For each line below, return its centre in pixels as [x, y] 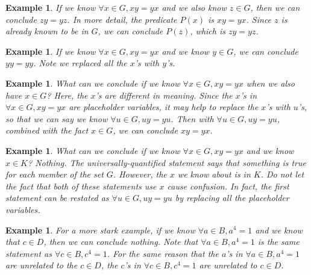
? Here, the [67, 95]
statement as [29, 253]
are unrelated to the [42, 265]
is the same [278, 242]
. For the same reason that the [163, 253]
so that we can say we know [57, 118]
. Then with [192, 118]
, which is [208, 31]
